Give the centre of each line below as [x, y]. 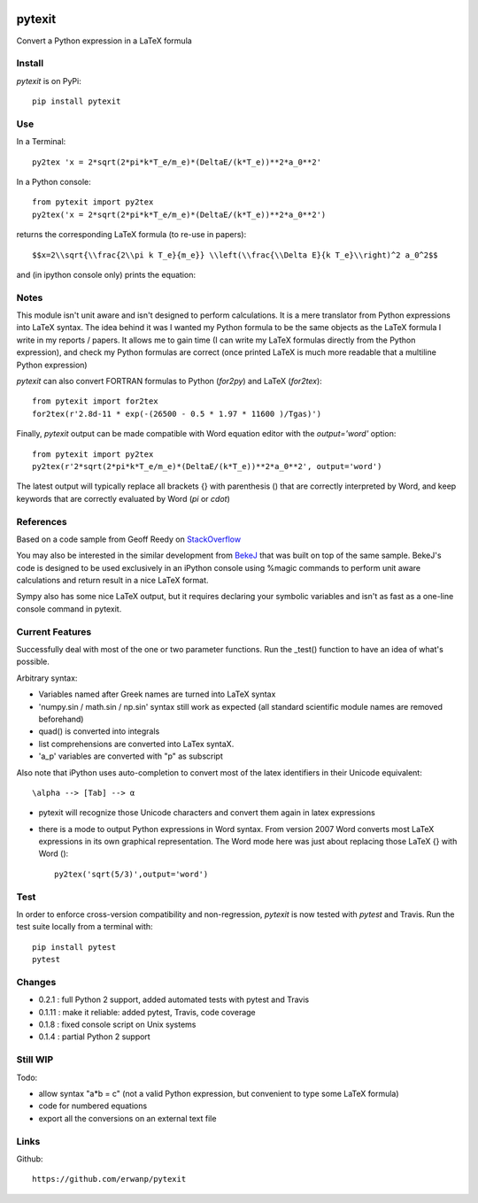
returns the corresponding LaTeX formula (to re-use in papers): [131, 235]
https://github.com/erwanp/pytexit [109, 1179]
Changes [36, 982]
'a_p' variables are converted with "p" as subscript [131, 756]
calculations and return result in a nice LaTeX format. [112, 581]
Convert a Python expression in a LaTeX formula [104, 41]
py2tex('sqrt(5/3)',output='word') [131, 874]
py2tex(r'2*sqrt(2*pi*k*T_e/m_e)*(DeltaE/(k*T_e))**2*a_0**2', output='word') [207, 466]
